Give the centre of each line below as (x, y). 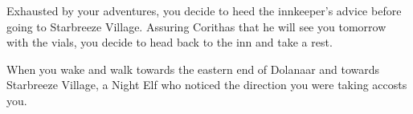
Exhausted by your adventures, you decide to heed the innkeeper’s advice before (204, 10)
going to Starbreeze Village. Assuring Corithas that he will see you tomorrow (196, 26)
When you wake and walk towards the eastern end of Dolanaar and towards (193, 69)
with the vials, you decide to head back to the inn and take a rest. (170, 42)
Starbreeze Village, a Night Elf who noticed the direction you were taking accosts (207, 85)
